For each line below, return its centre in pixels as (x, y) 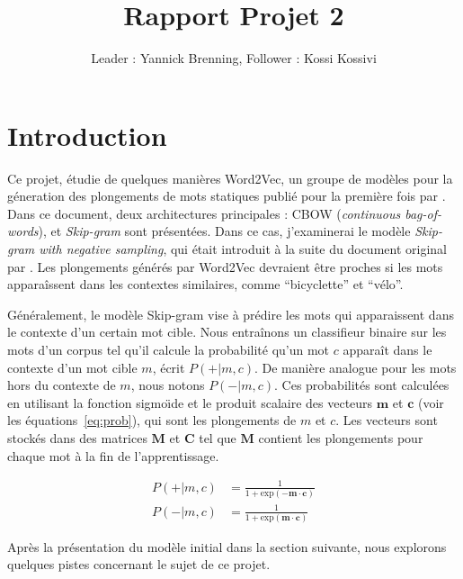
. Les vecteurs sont (387, 420)
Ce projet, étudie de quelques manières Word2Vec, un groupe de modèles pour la (230, 178)
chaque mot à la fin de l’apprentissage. (113, 455)
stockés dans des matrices (77, 437)
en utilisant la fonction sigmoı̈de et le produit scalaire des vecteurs (190, 402)
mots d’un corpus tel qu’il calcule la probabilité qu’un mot (169, 349)
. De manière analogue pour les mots (355, 367)
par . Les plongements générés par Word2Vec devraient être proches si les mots (225, 266)
